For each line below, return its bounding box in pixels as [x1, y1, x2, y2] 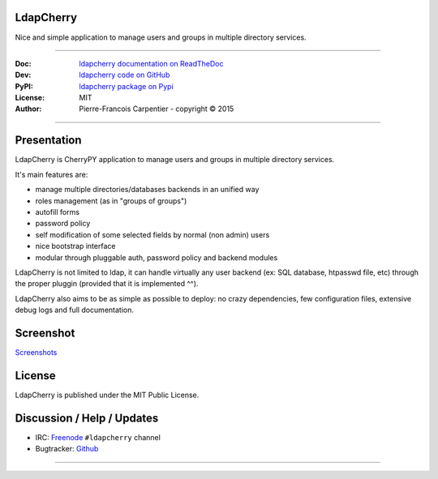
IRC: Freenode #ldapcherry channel [35, 432, 161, 442]
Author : [15, 104, 42, 113]
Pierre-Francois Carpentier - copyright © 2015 [79, 104, 234, 113]
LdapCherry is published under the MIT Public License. [15, 390, 200, 400]
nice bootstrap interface [35, 242, 116, 251]
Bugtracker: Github [35, 444, 99, 454]
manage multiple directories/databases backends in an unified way [35, 185, 260, 195]
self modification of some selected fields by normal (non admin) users [35, 229, 270, 239]
